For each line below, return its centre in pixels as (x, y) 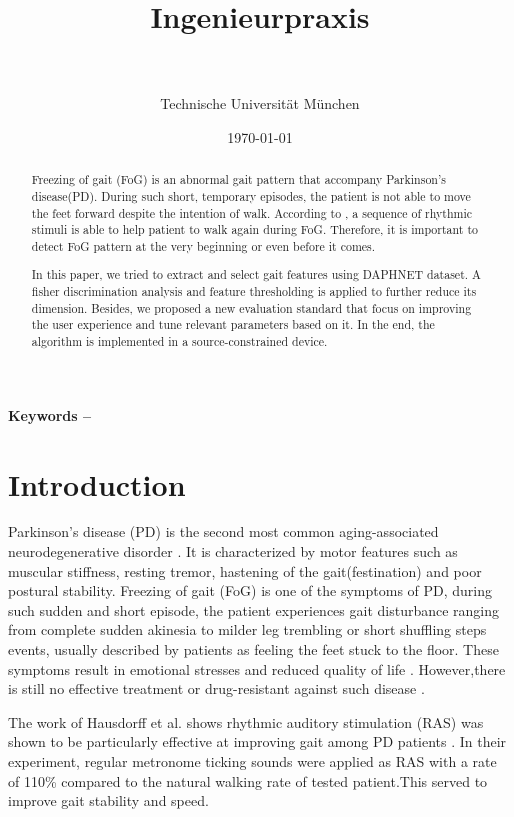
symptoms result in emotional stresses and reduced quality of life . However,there (257, 668)
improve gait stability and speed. (108, 800)
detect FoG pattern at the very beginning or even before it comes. (203, 245)
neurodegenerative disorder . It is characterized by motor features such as (233, 551)
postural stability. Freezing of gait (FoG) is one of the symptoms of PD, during (250, 590)
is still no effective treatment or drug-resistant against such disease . (216, 688)
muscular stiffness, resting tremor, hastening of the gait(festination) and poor (245, 570)
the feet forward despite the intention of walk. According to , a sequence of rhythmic (252, 212)
